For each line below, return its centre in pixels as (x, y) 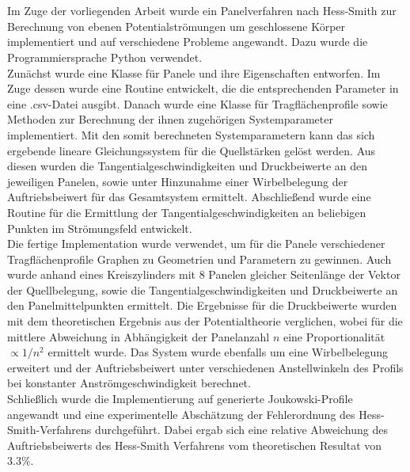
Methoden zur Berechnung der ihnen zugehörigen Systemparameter (170, 119)
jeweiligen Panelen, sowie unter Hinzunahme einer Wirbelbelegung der (178, 181)
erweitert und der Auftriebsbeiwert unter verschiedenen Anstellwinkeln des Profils (205, 367)
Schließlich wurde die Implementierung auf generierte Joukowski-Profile (180, 399)
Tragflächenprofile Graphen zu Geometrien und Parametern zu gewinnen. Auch (199, 259)
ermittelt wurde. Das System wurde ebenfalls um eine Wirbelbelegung (218, 352)
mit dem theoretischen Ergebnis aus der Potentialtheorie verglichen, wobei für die (205, 321)
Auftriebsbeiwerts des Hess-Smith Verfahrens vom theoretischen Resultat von (195, 445)
